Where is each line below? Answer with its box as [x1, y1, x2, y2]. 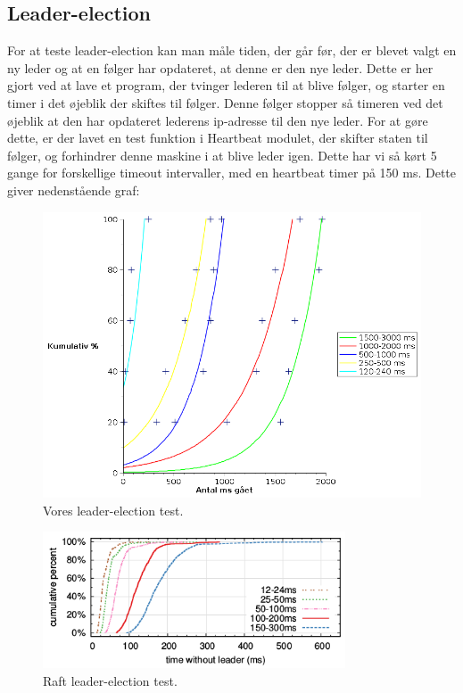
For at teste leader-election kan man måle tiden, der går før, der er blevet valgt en [7, 41, 457, 60]
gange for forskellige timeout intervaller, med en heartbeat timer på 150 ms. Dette [7, 163, 456, 182]
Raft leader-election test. [43, 671, 178, 689]
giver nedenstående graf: [7, 180, 140, 199]
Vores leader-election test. [43, 500, 184, 519]
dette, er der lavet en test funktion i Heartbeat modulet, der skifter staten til [7, 128, 428, 147]
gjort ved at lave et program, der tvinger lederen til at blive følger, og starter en [7, 76, 445, 95]
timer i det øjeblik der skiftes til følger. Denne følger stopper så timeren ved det [7, 93, 443, 111]
